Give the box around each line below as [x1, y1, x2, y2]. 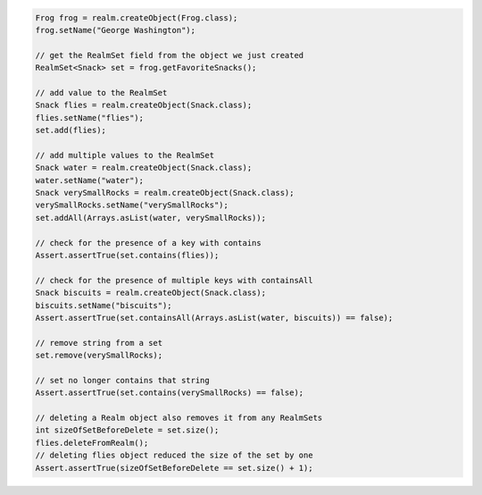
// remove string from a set [35, 338, 163, 348]
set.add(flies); [35, 125, 107, 136]
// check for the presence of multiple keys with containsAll [35, 275, 313, 285]
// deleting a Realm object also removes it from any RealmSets [35, 413, 323, 424]
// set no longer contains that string [35, 375, 210, 385]
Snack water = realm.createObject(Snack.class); [35, 163, 253, 173]
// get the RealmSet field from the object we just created [35, 50, 304, 60]
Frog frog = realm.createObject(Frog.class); [35, 13, 238, 22]
